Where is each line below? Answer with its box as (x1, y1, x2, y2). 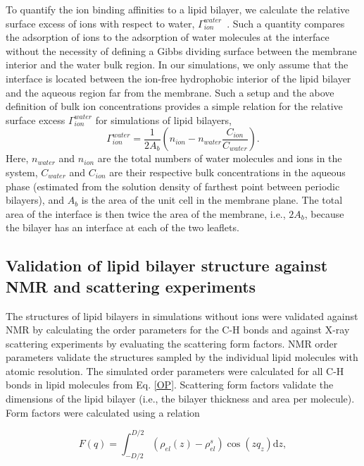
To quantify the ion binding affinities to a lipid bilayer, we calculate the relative (6, 2, 350, 16)
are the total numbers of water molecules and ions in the (97, 151, 342, 166)
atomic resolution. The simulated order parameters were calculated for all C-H (6, 363, 344, 378)
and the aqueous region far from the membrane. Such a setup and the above (6, 85, 334, 99)
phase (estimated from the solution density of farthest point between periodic (6, 178, 340, 193)
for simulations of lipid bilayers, (95, 112, 232, 127)
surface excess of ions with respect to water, (6, 16, 195, 30)
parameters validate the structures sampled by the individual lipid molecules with (6, 350, 358, 364)
